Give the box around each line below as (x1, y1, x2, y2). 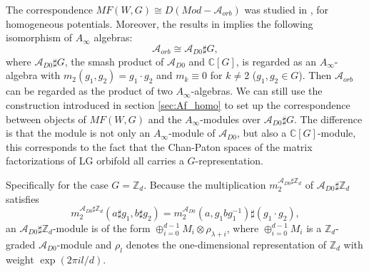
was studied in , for (244, 2, 329, 16)
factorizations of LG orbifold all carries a (6, 153, 184, 168)
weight (6, 251, 34, 266)
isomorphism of (6, 30, 73, 45)
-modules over (200, 111, 261, 126)
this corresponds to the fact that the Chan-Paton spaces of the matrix (6, 139, 313, 154)
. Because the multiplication (143, 177, 266, 192)
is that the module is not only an (6, 125, 151, 140)
